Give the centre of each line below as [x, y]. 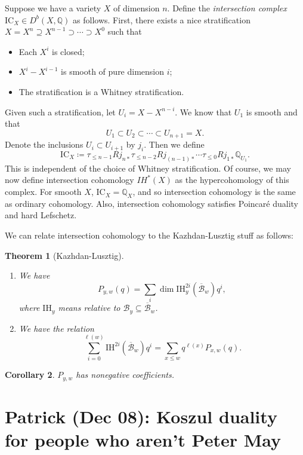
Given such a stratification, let [60, 112]
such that [125, 31]
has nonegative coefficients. [125, 375]
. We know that [203, 112]
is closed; [68, 51]
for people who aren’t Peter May [143, 440]
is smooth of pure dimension [113, 71]
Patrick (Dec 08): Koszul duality [141, 416]
